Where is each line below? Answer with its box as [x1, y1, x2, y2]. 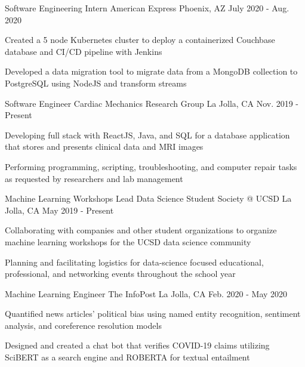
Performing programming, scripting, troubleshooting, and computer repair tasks [5, 160, 297, 172]
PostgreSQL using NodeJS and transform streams [5, 76, 187, 89]
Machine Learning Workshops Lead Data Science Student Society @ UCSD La [5, 192, 292, 205]
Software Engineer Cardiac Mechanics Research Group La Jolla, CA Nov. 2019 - [5, 97, 299, 109]
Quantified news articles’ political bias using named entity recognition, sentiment [5, 307, 301, 320]
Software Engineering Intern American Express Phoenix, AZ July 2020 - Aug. [5, 2, 289, 14]
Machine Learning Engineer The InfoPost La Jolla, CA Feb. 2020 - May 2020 [5, 287, 288, 300]
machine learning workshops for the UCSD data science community [5, 235, 251, 248]
